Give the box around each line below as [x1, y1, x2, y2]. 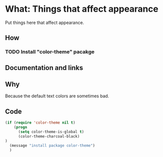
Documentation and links [5, 64, 83, 72]
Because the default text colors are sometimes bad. [5, 93, 109, 99]
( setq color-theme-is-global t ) [18, 130, 84, 135]
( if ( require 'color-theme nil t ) [5, 120, 76, 125]
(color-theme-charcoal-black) [18, 134, 80, 139]
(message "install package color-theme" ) [9, 143, 95, 148]
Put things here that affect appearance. [5, 20, 84, 25]
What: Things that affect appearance [5, 3, 159, 15]
